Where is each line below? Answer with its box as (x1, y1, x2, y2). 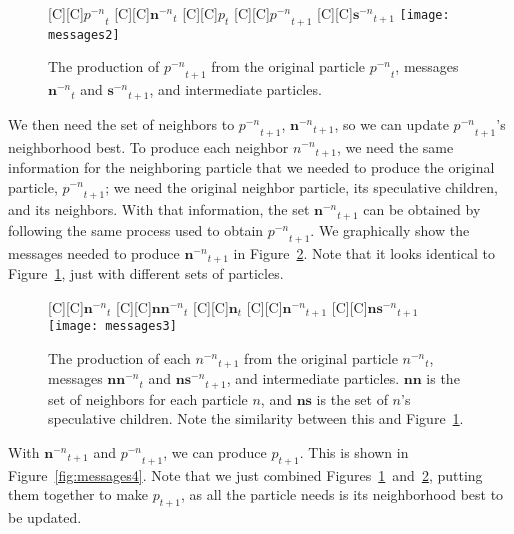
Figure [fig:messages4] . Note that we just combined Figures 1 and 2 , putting (8, 464, 483, 485)
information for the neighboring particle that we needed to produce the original (8, 156, 495, 177)
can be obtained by (363, 199, 481, 220)
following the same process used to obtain (8, 219, 264, 240)
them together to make (8, 484, 149, 505)
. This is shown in (299, 441, 409, 462)
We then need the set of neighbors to (8, 113, 235, 134)
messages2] (48, 27, 120, 42)
